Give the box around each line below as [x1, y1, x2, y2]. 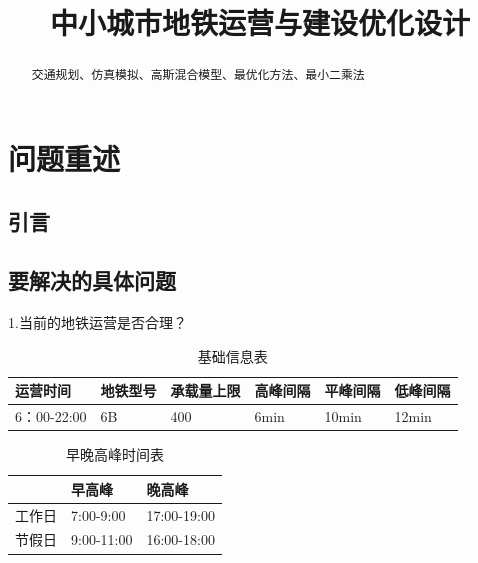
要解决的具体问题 [8, 265, 176, 296]
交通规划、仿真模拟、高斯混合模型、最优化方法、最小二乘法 [31, 66, 365, 83]
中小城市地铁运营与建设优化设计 [49, 2, 470, 43]
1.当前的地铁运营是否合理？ [8, 312, 187, 332]
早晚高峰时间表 [65, 444, 164, 465]
